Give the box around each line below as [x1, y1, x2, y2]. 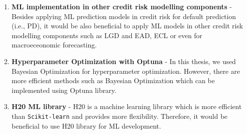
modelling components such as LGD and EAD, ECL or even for [11, 30, 203, 40]
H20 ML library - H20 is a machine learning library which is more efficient [11, 101, 242, 112]
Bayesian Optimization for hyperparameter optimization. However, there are [11, 66, 240, 76]
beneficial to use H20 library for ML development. [11, 120, 161, 131]
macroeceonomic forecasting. [11, 40, 97, 50]
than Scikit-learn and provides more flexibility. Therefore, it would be [11, 111, 227, 121]
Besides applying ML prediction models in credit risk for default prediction [11, 11, 236, 21]
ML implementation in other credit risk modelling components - [11, 1, 232, 11]
